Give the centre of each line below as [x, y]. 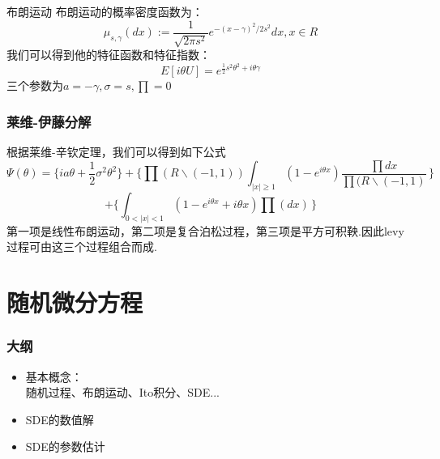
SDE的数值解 [60, 419]
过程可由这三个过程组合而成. [82, 246]
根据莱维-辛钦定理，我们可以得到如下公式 [116, 152]
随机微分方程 [75, 302]
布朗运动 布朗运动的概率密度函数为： [105, 11]
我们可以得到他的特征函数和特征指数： [109, 55]
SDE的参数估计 [65, 446]
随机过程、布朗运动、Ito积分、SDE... [122, 392]
